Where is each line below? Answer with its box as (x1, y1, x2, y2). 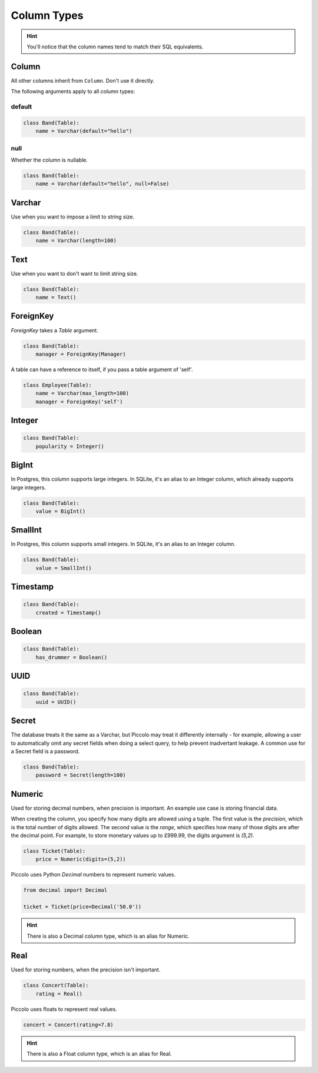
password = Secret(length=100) (35, 772, 126, 778)
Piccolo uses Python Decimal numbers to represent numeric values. (11, 871, 176, 878)
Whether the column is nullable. (11, 156, 88, 163)
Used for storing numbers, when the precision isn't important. (11, 966, 161, 973)
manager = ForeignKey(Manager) (35, 351, 126, 357)
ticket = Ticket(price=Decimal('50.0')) (23, 904, 141, 910)
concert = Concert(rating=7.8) (23, 1021, 114, 1028)
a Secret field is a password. (11, 748, 80, 755)
